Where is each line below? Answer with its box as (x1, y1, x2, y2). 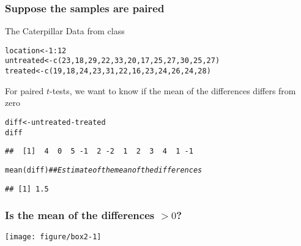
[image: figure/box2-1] (5, 233, 102, 242)
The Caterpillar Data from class (5, 24, 125, 37)
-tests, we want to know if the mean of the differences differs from (50, 84, 296, 97)
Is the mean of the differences (5, 207, 155, 223)
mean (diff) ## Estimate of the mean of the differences (5, 165, 203, 174)
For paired (5, 84, 44, 97)
